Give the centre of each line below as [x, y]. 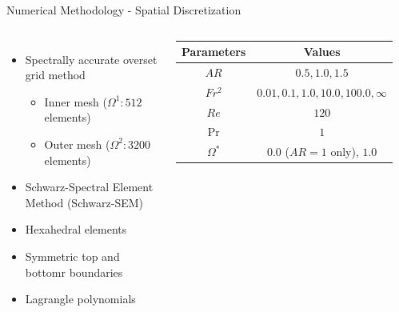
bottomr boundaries [74, 272]
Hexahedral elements [76, 229]
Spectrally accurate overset [91, 59]
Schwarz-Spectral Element [89, 187]
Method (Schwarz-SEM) [84, 202]
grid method [55, 75]
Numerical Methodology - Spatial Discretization [124, 10]
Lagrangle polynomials [80, 299]
